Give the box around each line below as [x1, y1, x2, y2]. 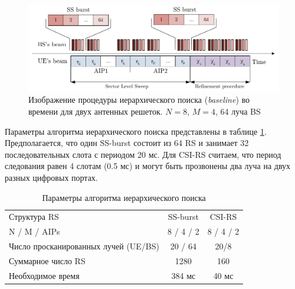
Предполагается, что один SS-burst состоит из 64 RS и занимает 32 [5, 137, 249, 149]
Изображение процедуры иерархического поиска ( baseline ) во [28, 93, 250, 106]
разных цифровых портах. [5, 171, 98, 183]
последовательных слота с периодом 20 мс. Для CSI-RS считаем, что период [5, 148, 281, 160]
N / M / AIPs [9, 225, 60, 238]
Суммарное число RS [9, 254, 86, 267]
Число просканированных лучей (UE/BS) [9, 240, 160, 252]
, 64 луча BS [215, 105, 261, 117]
